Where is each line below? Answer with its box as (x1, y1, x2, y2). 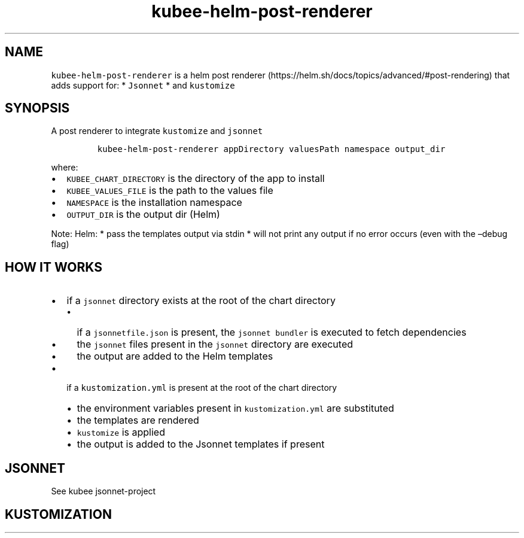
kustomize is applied (77, 426, 165, 439)
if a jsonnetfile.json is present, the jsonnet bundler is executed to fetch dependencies (77, 326, 467, 339)
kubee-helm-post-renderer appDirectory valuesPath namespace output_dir (97, 144, 446, 154)
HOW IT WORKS (5, 259, 102, 275)
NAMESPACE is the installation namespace (66, 196, 242, 209)
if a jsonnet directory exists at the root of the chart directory (66, 294, 336, 307)
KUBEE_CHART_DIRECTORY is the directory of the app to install (66, 172, 325, 185)
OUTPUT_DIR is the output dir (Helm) (66, 208, 220, 221)
